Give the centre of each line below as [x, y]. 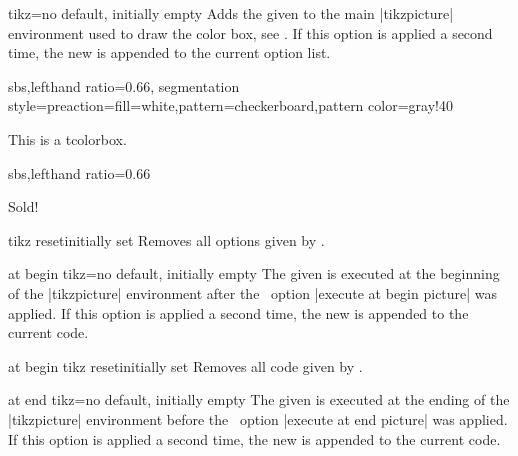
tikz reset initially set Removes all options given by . [166, 239]
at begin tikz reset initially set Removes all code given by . [185, 365]
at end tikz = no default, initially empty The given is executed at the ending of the [259, 399]
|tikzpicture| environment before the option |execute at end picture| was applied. [258, 418]
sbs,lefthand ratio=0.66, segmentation [124, 85]
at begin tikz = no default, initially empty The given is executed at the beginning [254, 273]
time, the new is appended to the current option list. [169, 52]
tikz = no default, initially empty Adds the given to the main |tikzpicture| [231, 13]
